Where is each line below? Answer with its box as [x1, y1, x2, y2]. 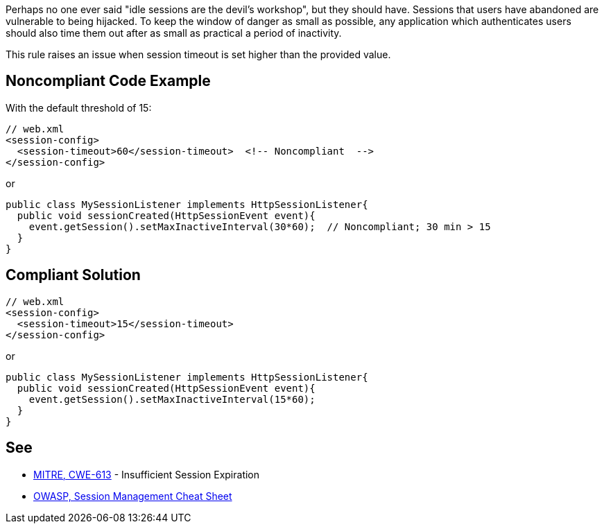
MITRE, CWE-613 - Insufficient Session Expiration [33, 468, 260, 480]
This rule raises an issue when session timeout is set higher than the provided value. [6, 49, 391, 60]
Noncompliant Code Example [6, 72, 211, 90]
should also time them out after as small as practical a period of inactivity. [6, 27, 342, 39]
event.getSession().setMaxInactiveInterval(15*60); [28, 393, 316, 405]
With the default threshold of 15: [6, 101, 152, 114]
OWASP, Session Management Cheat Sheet [33, 489, 232, 502]
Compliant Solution [6, 266, 141, 284]
